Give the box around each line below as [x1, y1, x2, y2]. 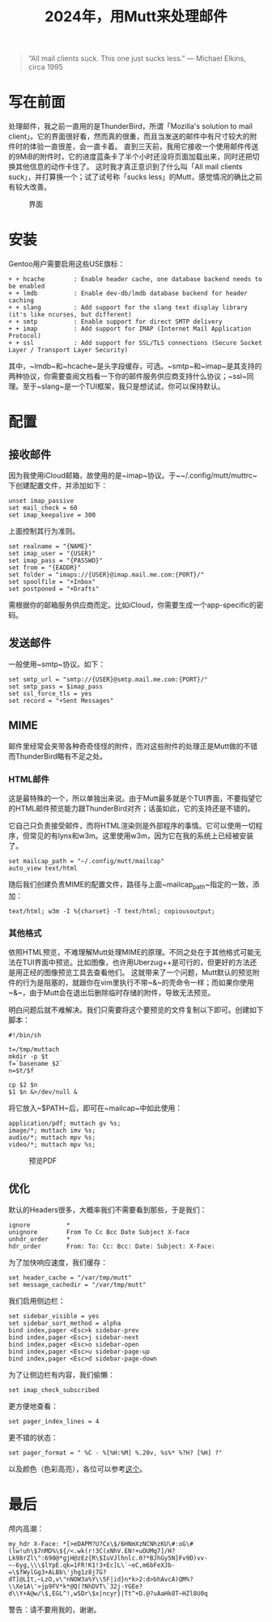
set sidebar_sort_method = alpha [8, 1319, 121, 1327]
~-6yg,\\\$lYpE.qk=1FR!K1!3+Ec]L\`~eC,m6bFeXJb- [8, 1560, 176, 1569]
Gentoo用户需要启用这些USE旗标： [8, 259, 125, 269]
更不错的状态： [8, 1433, 58, 1442]
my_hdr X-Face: [8, 1539, 60, 1547]
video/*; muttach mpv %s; [8, 1141, 96, 1149]
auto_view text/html [8, 864, 79, 872]
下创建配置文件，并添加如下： [8, 481, 108, 491]
